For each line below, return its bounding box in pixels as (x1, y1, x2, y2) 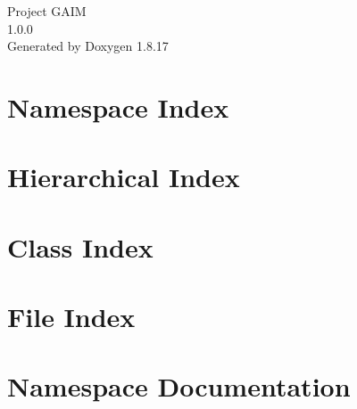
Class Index (7, 228, 154, 265)
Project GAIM (7, 2, 87, 20)
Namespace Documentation (7, 368, 351, 405)
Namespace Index (7, 88, 229, 125)
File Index (7, 299, 136, 335)
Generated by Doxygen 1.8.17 (7, 37, 169, 55)
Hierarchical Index (7, 159, 240, 195)
